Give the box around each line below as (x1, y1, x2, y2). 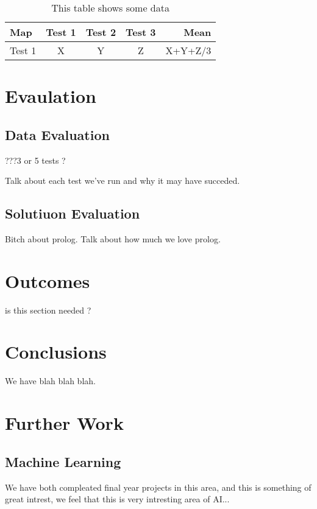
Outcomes (5, 268, 90, 293)
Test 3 (126, 25, 156, 39)
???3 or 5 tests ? (5, 153, 66, 166)
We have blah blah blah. (5, 374, 96, 387)
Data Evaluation (5, 125, 110, 144)
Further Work (5, 410, 124, 435)
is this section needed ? (5, 303, 91, 316)
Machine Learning (5, 452, 121, 471)
